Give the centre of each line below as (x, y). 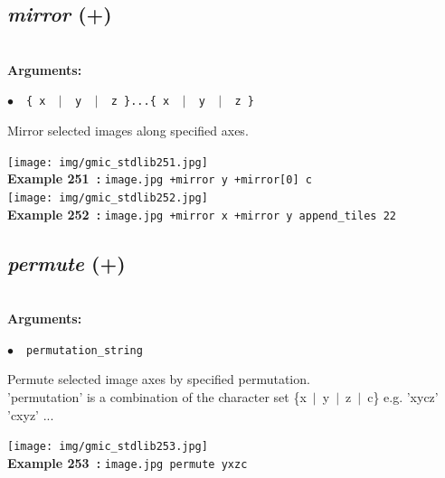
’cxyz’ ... (31, 414)
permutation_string (85, 350)
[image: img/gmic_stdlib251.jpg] (108, 162)
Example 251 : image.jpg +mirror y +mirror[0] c (160, 178)
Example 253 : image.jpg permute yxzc (128, 462)
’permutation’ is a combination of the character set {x (157, 396)
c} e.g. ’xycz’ (403, 396)
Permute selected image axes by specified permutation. (159, 379)
